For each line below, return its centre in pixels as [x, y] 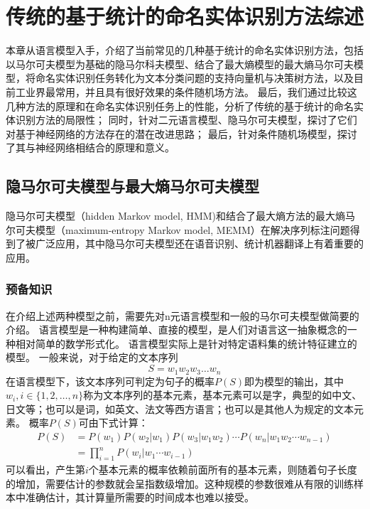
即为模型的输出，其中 [294, 381]
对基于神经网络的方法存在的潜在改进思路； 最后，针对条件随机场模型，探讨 [181, 133]
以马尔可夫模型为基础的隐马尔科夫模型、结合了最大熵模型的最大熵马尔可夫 [180, 64]
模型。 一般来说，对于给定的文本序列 [92, 357]
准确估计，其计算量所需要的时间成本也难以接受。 [140, 497]
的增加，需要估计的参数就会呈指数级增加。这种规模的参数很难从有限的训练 [180, 483]
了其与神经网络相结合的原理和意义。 [90, 148]
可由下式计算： [113, 423]
